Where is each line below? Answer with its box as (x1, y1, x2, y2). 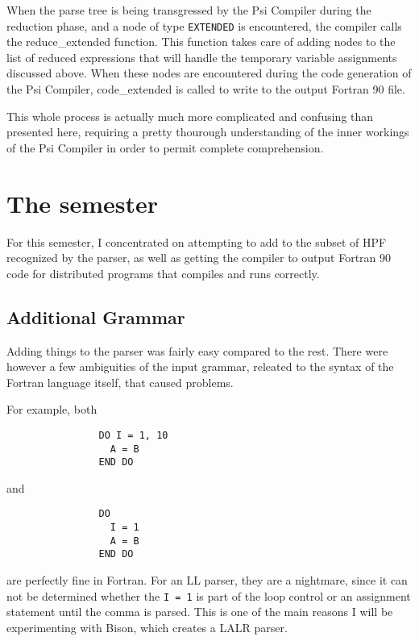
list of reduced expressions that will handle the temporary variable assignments (6, 48, 397, 65)
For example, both (6, 401, 97, 418)
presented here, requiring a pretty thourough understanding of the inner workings (6, 123, 409, 140)
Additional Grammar (6, 304, 185, 329)
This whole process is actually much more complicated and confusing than (6, 107, 374, 124)
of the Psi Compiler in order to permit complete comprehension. (6, 139, 324, 156)
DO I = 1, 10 (98, 429, 168, 441)
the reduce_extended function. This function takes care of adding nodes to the (6, 33, 396, 50)
